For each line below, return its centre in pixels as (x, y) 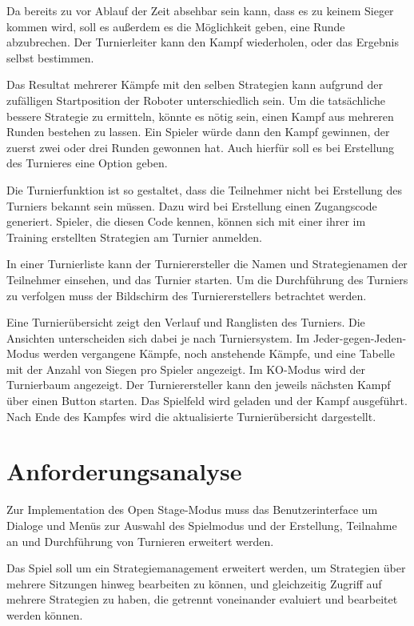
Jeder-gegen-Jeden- (360, 337)
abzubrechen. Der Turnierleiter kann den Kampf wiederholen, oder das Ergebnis (203, 42)
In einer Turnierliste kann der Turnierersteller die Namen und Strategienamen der (207, 264)
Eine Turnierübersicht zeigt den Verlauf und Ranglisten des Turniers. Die (186, 322)
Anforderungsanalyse (124, 471)
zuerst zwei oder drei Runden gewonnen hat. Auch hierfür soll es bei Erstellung (201, 147)
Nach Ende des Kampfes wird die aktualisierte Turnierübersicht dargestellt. (191, 416)
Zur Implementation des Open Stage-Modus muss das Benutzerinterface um (192, 510)
